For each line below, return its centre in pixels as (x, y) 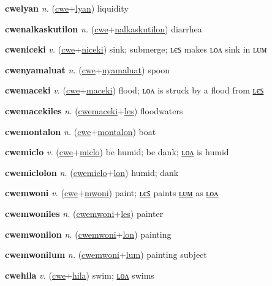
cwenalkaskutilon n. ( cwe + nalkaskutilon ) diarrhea (104, 28)
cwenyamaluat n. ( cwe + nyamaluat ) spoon (88, 69)
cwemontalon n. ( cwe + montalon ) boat (81, 131)
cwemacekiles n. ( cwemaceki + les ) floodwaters (94, 110)
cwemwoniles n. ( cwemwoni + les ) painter (84, 213)
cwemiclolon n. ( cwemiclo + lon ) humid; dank (92, 172)
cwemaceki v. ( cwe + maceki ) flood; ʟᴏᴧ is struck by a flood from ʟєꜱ (134, 90)
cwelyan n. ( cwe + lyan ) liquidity (67, 8)
